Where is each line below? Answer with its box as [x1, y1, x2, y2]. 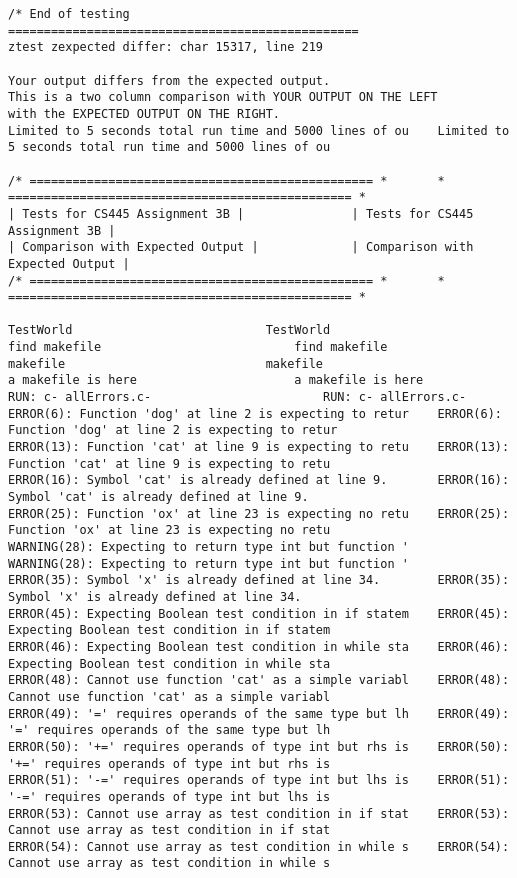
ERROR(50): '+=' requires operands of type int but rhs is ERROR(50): [8, 739, 510, 754]
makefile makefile [8, 356, 323, 371]
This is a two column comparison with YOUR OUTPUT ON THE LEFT [8, 90, 438, 105]
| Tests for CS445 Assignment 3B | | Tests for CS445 [8, 206, 474, 221]
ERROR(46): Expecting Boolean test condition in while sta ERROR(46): [8, 639, 510, 654]
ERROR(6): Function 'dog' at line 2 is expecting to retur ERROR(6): [8, 406, 502, 421]
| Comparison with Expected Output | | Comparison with [8, 240, 474, 255]
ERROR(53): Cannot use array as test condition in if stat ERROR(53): [8, 806, 510, 821]
